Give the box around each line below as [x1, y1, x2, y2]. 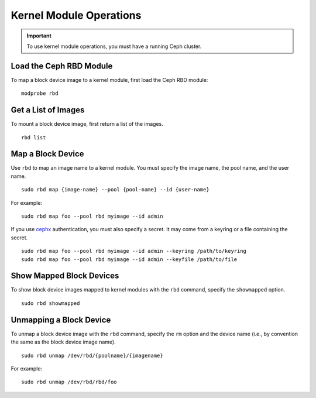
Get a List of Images [11, 105, 85, 115]
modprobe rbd [21, 90, 59, 97]
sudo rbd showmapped [21, 300, 80, 307]
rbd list [21, 134, 46, 140]
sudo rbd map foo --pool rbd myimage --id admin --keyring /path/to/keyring [21, 248, 247, 255]
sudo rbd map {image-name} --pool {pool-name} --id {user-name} [21, 186, 210, 193]
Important [26, 32, 52, 39]
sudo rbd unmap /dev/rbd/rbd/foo [21, 379, 117, 386]
